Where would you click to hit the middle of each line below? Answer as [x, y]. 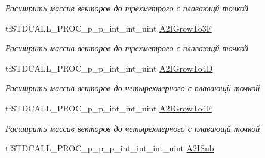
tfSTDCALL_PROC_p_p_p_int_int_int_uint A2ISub [110, 148]
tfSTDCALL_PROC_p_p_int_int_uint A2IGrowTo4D [109, 68]
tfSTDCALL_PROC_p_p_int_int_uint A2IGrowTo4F [109, 108]
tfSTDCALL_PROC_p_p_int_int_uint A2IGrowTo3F [109, 28]
